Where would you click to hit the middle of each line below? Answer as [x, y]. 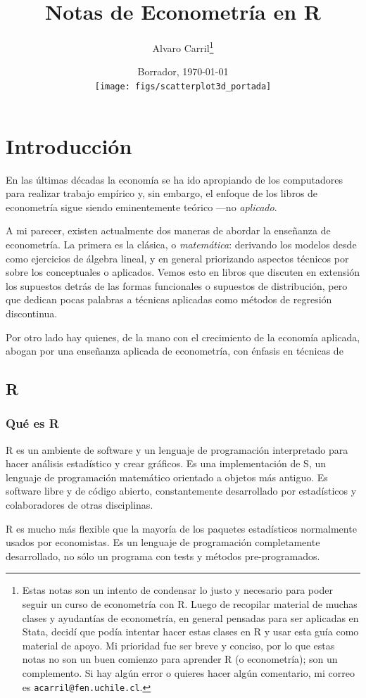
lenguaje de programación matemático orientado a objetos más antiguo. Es [167, 477]
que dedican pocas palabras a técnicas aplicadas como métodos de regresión [169, 299]
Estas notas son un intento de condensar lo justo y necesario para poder [177, 590]
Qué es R [32, 423]
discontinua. [32, 313]
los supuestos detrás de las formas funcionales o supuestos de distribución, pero [177, 285]
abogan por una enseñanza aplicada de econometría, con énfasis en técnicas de [175, 351]
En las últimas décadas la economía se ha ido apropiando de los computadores [175, 179]
